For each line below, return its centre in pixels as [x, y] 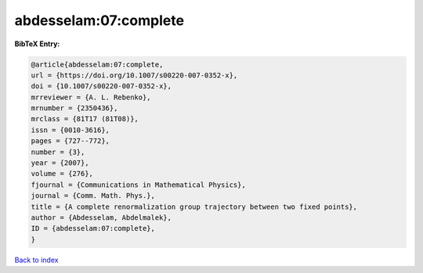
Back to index [36, 260]
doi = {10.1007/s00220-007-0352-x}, [101, 86]
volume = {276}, [62, 174]
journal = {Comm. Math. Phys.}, [93, 196]
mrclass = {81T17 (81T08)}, [85, 119]
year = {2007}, [60, 163]
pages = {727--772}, [70, 141]
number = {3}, [58, 152]
